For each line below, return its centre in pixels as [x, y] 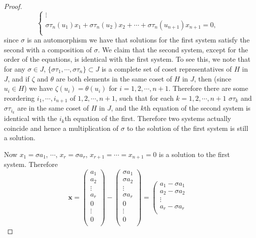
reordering [19, 98]
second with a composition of [48, 49]
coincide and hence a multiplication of [61, 128]
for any [15, 68]
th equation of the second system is [197, 108]
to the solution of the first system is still [188, 128]
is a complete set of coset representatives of [167, 68]
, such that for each [144, 98]
